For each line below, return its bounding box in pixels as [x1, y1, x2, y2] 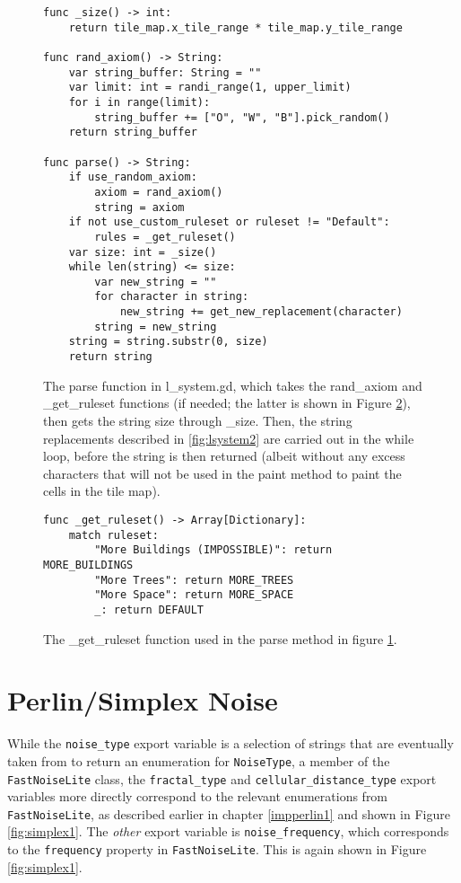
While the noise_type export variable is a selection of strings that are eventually [7, 734, 454, 753]
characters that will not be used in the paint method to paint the [43, 464, 402, 482]
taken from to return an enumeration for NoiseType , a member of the [7, 751, 390, 770]
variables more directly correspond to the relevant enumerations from [7, 787, 388, 806]
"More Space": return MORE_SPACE [94, 588, 294, 602]
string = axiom [94, 200, 185, 214]
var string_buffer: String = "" [68, 66, 262, 79]
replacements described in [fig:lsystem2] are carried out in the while [43, 428, 414, 447]
